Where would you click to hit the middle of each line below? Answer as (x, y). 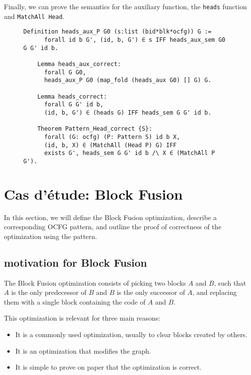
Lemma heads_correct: (72, 96)
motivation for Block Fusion (76, 262)
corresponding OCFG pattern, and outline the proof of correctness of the (113, 227)
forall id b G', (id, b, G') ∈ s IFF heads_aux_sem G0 (135, 40)
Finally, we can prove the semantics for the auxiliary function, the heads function (125, 6)
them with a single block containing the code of (75, 301)
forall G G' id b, (74, 105)
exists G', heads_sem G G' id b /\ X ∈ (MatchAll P (129, 153)
